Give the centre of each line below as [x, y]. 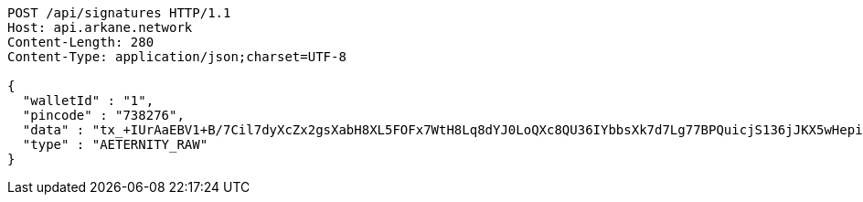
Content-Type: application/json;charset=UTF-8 [177, 57]
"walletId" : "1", [88, 101]
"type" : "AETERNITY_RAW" [115, 144]
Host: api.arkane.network [100, 27]
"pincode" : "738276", [103, 115]
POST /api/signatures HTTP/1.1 [119, 13]
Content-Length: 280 [81, 42]
